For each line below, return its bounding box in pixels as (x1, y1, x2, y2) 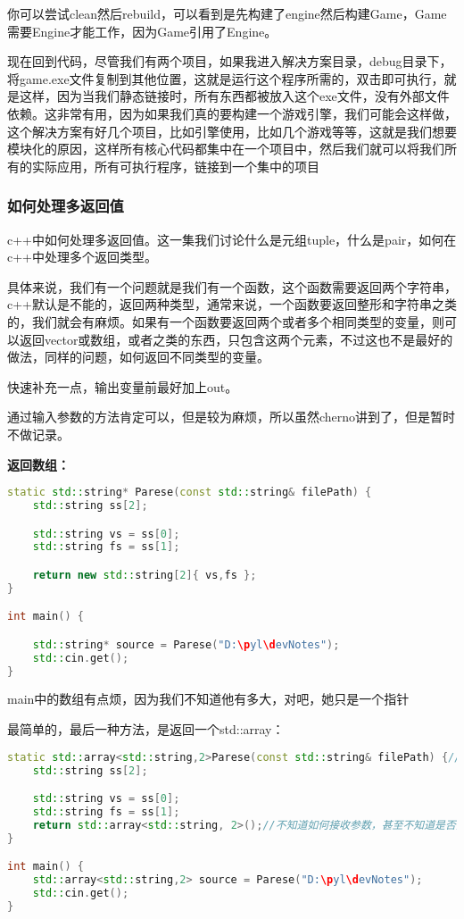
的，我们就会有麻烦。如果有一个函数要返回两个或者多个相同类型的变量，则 (7, 312, 444, 330)
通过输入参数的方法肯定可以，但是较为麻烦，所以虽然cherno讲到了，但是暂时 (7, 407, 456, 426)
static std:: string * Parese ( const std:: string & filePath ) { (7, 486, 372, 499)
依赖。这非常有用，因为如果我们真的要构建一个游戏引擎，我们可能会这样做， (7, 104, 457, 122)
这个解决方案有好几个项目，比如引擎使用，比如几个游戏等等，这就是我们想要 (7, 121, 457, 140)
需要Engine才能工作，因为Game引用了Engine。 (7, 21, 278, 40)
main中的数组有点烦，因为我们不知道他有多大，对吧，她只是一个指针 (7, 689, 410, 708)
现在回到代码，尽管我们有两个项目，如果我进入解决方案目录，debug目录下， (7, 52, 452, 71)
